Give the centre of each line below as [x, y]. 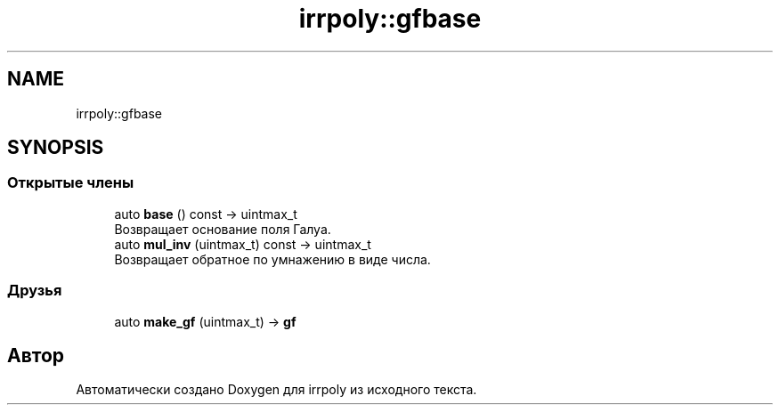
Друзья [35, 291]
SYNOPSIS [56, 148]
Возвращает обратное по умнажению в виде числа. [272, 259]
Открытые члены [71, 183]
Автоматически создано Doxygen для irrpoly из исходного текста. [276, 390]
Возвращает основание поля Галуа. [223, 229]
